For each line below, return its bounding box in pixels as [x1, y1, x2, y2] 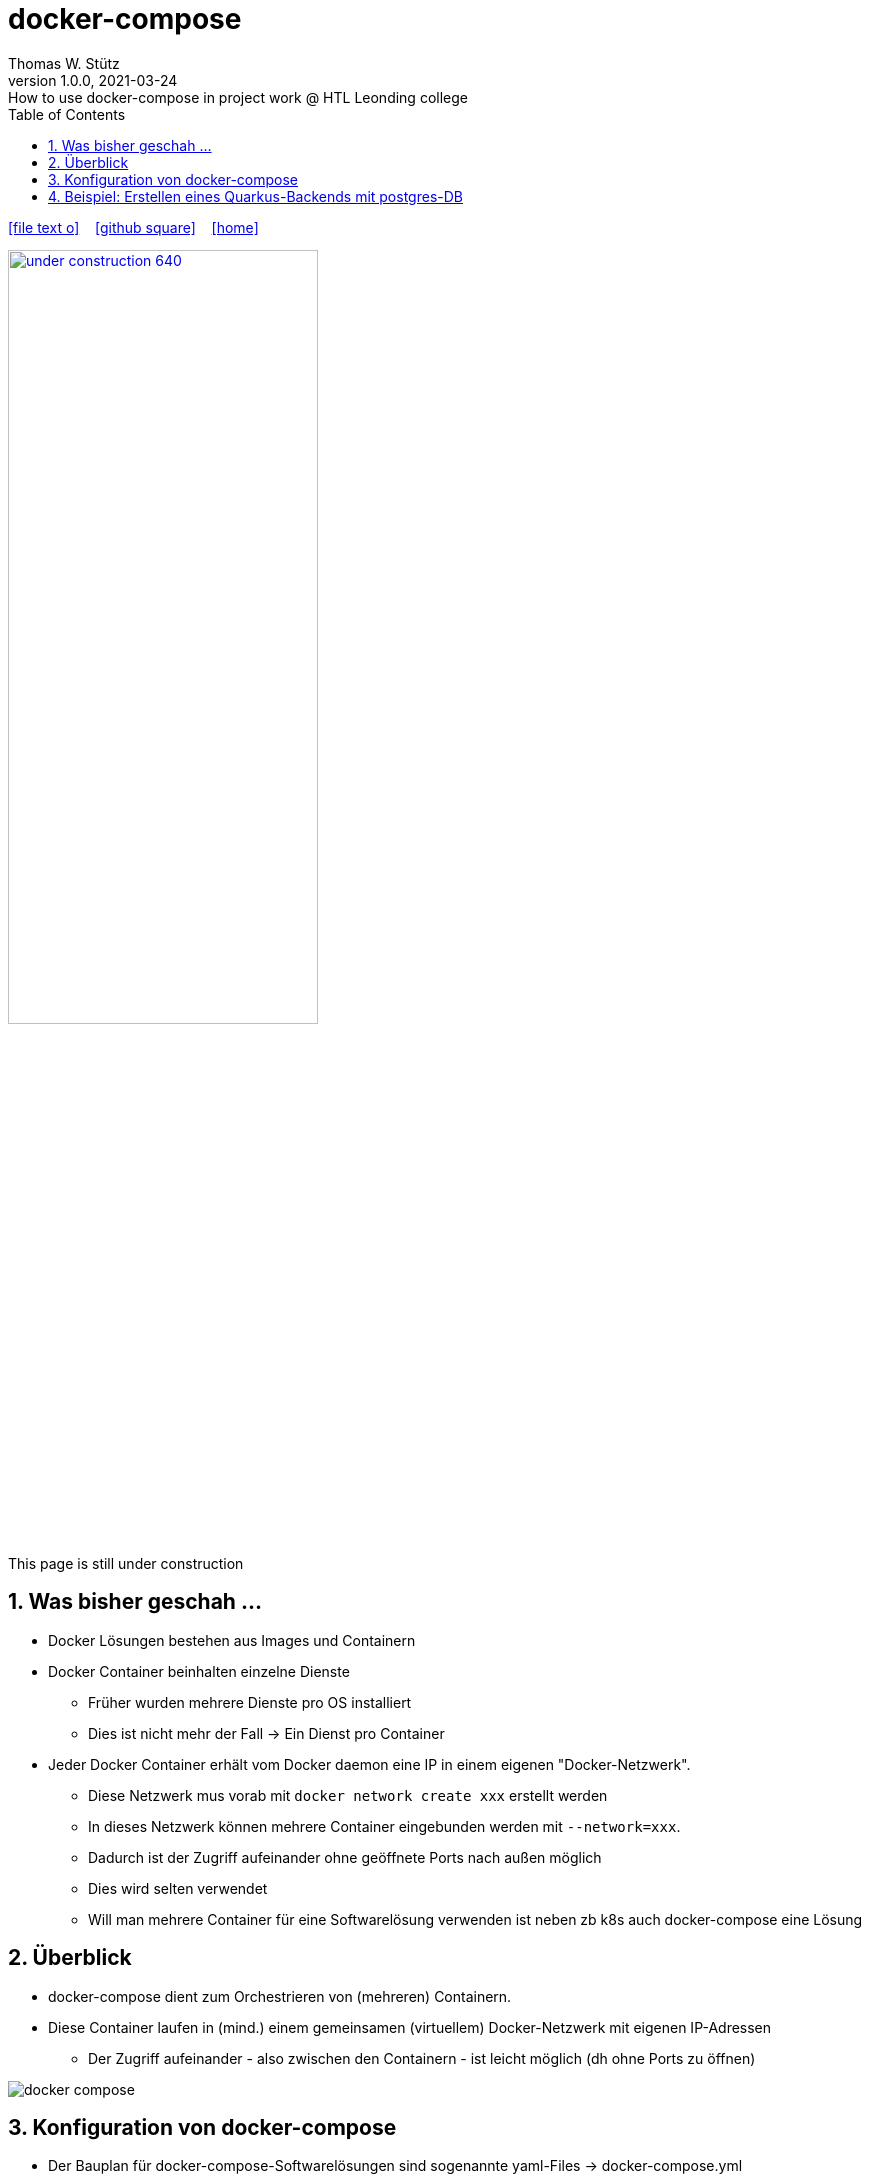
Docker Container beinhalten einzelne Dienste [48, 1662, 350, 1680]
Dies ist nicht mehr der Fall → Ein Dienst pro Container [88, 1724, 445, 1742]
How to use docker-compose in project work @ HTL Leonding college [8, 88, 468, 106]
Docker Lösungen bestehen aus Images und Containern [48, 1631, 416, 1649]
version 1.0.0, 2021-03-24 [8, 71, 178, 89]
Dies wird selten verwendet [88, 1879, 268, 1897]
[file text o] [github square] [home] [8, 218, 259, 236]
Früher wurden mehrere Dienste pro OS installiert [88, 1693, 412, 1711]
